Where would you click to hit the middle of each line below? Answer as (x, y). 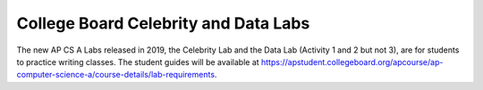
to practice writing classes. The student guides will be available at (138, 61)
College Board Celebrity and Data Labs (163, 23)
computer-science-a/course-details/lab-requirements (115, 75)
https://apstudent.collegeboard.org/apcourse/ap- (352, 61)
